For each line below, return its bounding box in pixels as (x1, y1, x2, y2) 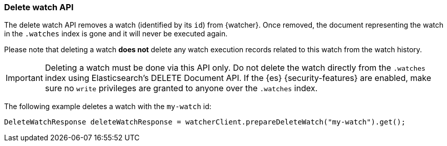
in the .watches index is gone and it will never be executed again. (4, 29, 228, 38)
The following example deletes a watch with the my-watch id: (4, 102, 211, 111)
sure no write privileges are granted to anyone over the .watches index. (45, 83, 318, 94)
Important (6, 73, 43, 84)
